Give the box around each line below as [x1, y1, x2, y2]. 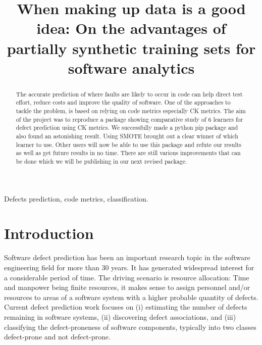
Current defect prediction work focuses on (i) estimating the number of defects [4, 302, 247, 312]
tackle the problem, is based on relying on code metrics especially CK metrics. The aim [16, 107, 246, 115]
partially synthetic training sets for [7, 37, 256, 58]
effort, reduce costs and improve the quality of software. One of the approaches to [16, 98, 231, 107]
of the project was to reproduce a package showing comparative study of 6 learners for [16, 115, 243, 123]
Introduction [4, 223, 94, 243]
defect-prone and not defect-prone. [4, 331, 111, 342]
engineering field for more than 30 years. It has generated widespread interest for [4, 262, 254, 272]
